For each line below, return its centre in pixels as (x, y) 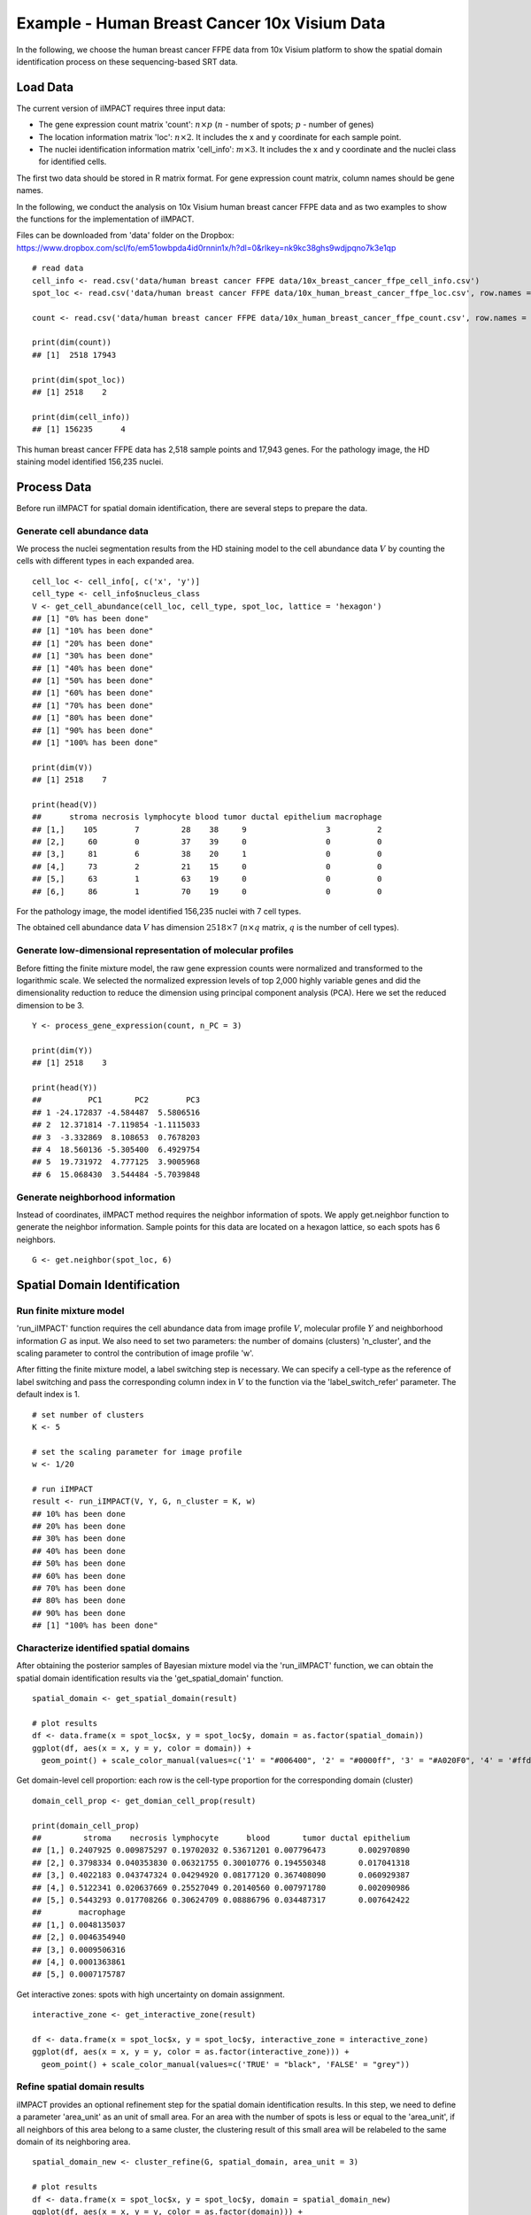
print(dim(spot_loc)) (79, 380)
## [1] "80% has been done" (93, 718)
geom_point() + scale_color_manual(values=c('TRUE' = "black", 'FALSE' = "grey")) (226, 2064)
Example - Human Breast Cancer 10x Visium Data (201, 23)
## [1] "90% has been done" (93, 730)
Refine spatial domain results (81, 2087)
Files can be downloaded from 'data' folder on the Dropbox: (125, 236)
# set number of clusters (88, 1414)
